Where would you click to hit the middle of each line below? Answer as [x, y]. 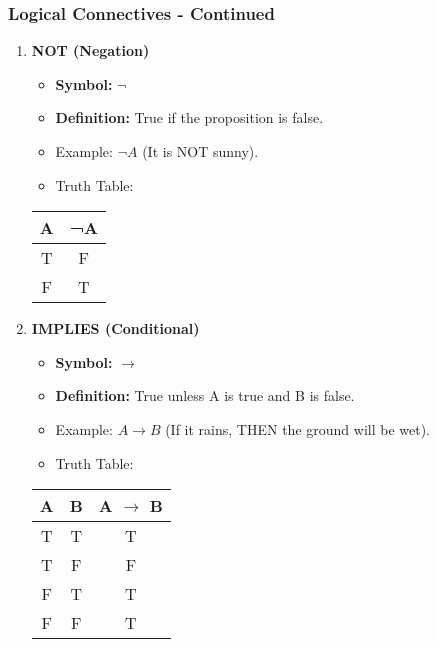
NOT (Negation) [90, 50]
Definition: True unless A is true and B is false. [205, 395]
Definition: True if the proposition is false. [189, 117]
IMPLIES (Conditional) [115, 328]
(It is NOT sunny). [200, 151]
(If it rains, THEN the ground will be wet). [297, 428]
